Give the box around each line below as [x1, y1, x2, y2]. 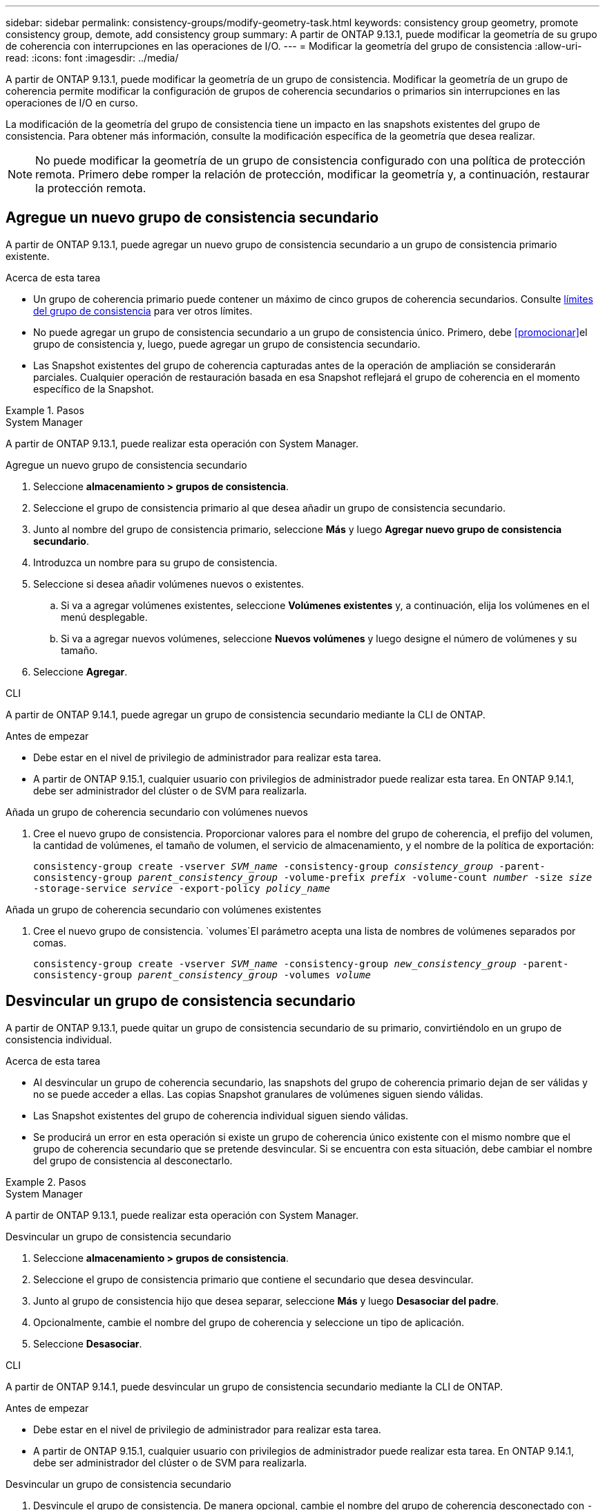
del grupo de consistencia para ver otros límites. [33, 304, 253, 317]
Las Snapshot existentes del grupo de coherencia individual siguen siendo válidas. [33, 1109, 409, 1121]
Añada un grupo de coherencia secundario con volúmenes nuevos [6, 805, 308, 818]
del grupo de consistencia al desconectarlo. [33, 1154, 233, 1166]
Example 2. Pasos [6, 1175, 86, 1188]
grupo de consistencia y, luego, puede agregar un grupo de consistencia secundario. [33, 337, 421, 350]
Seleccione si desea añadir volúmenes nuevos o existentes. [33, 577, 305, 590]
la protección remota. [35, 181, 146, 195]
